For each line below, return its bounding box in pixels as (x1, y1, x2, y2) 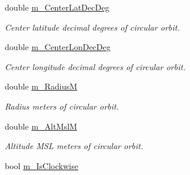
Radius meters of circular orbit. (5, 100, 119, 112)
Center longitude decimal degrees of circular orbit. (5, 60, 186, 72)
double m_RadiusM (5, 80, 78, 93)
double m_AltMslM (5, 120, 78, 132)
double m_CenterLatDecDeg (5, 1, 110, 13)
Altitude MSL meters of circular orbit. (5, 140, 143, 152)
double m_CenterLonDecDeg (5, 41, 111, 53)
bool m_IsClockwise (5, 159, 79, 171)
